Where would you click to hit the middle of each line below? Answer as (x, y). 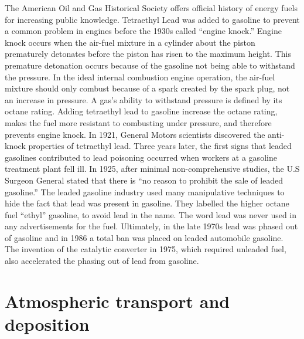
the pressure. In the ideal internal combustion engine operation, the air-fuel (140, 77)
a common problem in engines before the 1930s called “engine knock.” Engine (143, 31)
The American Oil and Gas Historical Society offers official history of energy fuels (151, 8)
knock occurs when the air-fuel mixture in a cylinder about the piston (130, 42)
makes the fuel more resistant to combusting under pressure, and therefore (138, 122)
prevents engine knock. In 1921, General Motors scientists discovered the (135, 134)
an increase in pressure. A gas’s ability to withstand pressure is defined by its (144, 99)
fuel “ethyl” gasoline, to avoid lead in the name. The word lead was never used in (151, 214)
